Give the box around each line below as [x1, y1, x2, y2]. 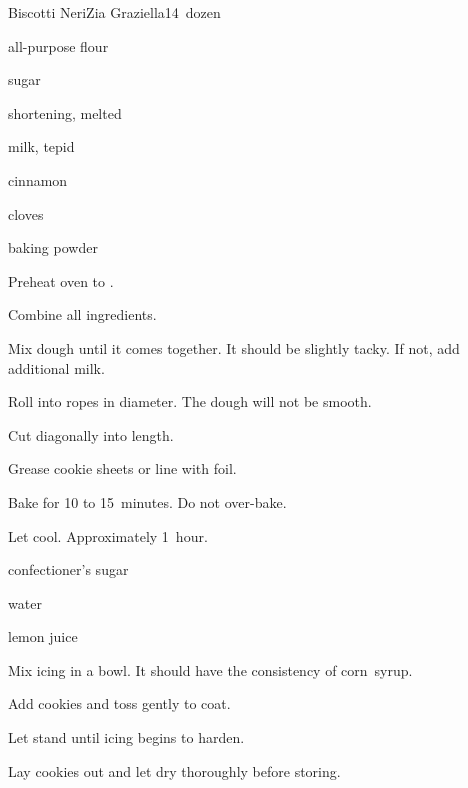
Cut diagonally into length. [8, 424, 174, 445]
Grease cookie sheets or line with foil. [8, 458, 237, 479]
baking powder [8, 237, 98, 258]
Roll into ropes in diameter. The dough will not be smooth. [8, 391, 372, 412]
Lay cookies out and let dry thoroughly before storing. [8, 760, 341, 781]
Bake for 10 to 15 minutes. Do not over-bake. [8, 491, 287, 512]
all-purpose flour [8, 35, 109, 56]
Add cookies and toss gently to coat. [8, 693, 231, 714]
